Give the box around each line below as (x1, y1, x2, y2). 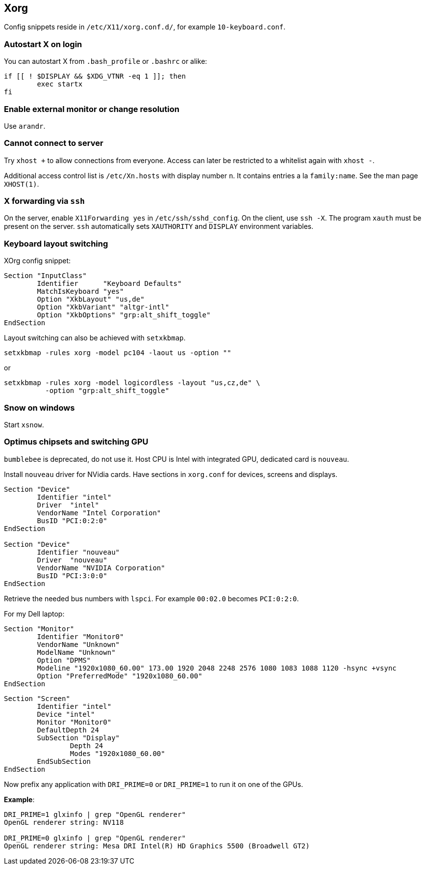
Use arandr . (4, 121, 46, 130)
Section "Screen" (4, 694, 70, 702)
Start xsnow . (4, 420, 44, 429)
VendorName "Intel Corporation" (37, 508, 161, 517)
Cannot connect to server (4, 138, 103, 148)
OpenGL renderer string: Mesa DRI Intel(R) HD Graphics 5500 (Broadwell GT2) (4, 841, 310, 850)
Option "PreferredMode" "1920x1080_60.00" (37, 672, 202, 680)
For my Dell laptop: (4, 609, 65, 618)
